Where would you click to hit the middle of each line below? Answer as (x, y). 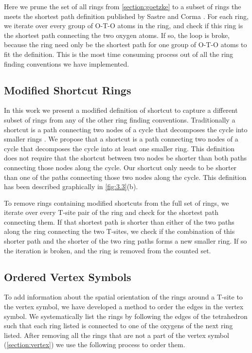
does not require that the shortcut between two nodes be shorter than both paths (126, 158)
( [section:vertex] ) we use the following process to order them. (95, 344)
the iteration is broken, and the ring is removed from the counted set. (108, 250)
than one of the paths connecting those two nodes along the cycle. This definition (125, 177)
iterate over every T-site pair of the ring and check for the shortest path (111, 212)
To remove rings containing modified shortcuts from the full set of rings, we (117, 203)
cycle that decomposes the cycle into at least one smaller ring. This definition (119, 148)
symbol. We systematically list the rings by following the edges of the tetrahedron (126, 316)
